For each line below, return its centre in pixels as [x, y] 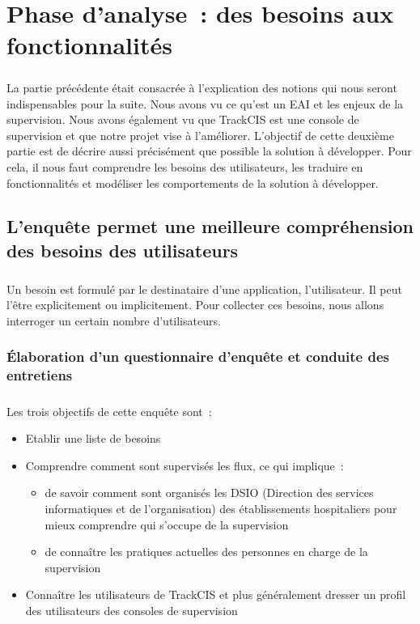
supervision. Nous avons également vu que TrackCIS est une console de [183, 119]
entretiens [40, 375]
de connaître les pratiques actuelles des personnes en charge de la [206, 552]
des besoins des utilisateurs [123, 250]
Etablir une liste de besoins [93, 438]
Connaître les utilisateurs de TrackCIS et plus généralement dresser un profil [216, 594]
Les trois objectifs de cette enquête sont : [109, 411]
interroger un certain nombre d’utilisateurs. [114, 320]
